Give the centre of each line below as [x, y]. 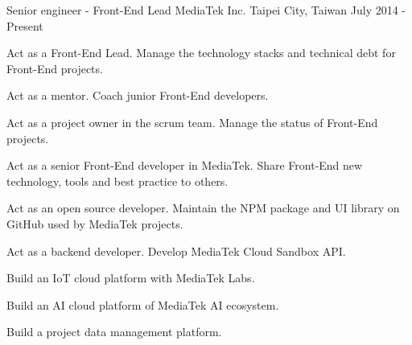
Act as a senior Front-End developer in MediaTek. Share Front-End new [185, 165]
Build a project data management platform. [114, 332]
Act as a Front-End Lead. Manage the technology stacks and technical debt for [201, 53]
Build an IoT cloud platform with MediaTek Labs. [131, 278]
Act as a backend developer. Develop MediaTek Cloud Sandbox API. [176, 251]
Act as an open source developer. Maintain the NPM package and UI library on [203, 208]
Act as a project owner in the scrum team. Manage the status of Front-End [192, 122]
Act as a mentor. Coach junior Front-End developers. [138, 95]
